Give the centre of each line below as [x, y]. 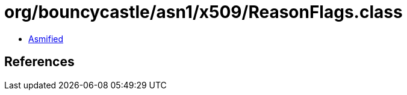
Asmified [46, 38]
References [39, 62]
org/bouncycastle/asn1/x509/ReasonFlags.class [203, 12]
